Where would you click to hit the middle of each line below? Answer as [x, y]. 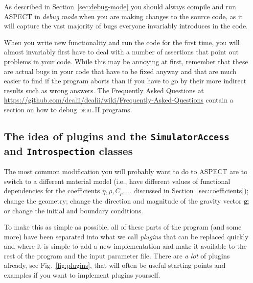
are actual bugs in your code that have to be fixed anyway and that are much [120, 71]
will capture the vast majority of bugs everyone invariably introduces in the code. [126, 26]
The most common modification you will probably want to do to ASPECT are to [126, 171]
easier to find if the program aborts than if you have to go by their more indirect [125, 81]
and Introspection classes [69, 150]
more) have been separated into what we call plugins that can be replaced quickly [126, 236]
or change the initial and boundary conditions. [74, 210]
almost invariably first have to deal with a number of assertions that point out [121, 52]
